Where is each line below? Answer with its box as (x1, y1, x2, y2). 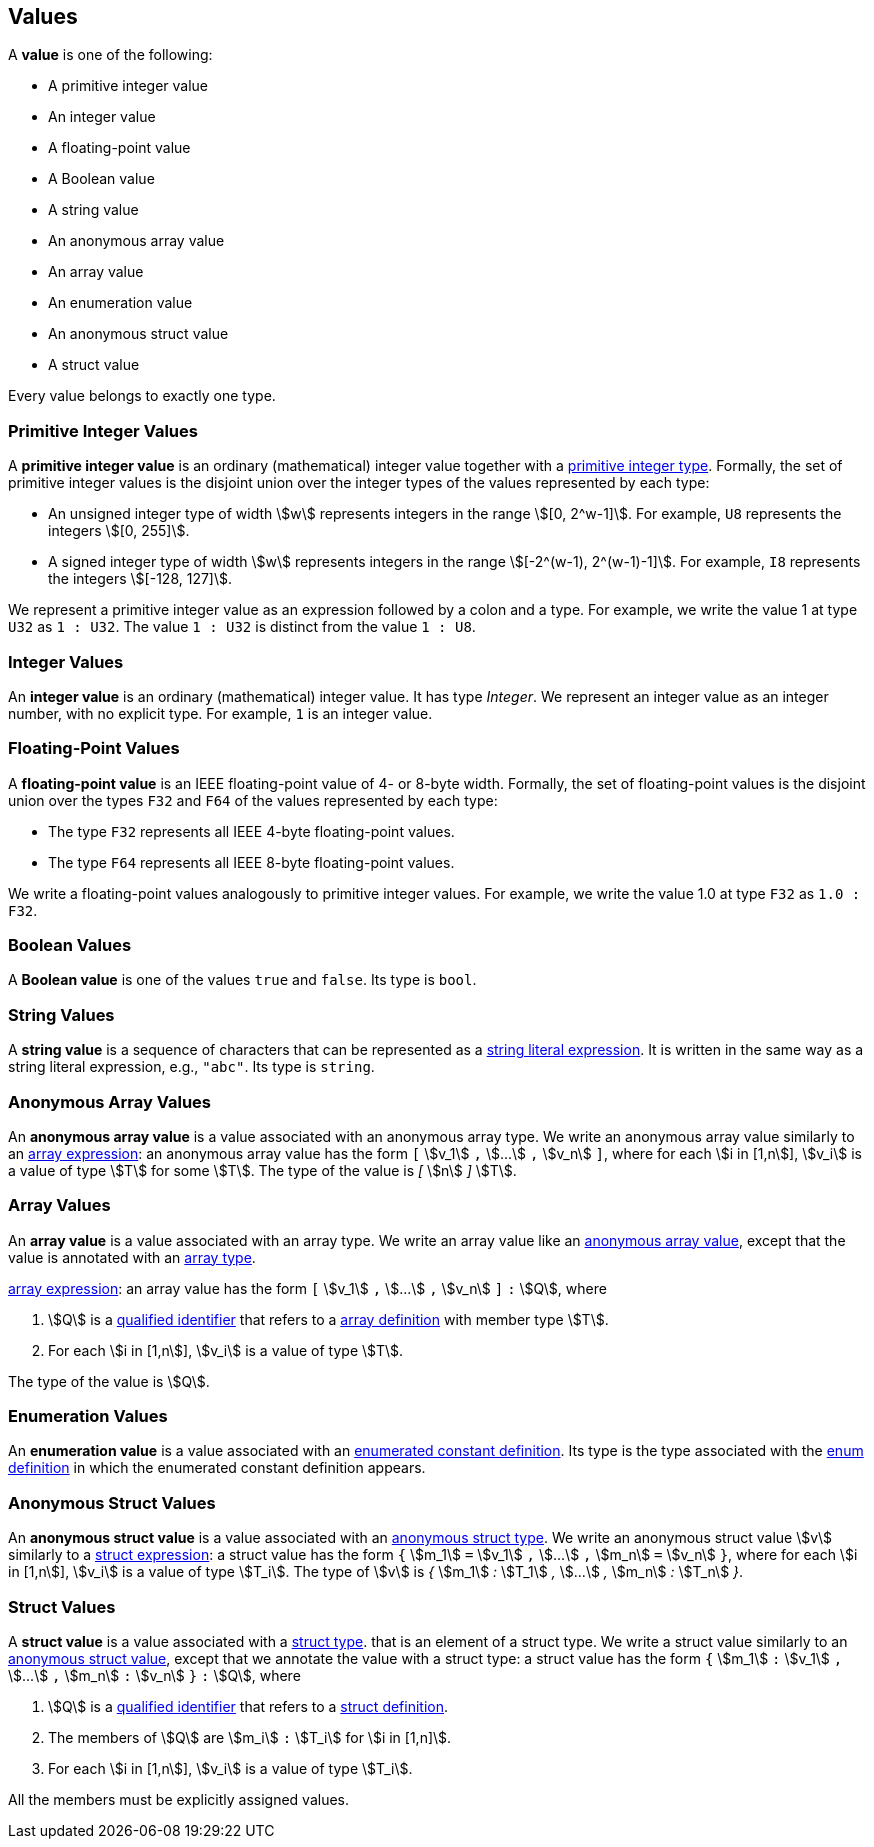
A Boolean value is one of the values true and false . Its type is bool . (8, 971, 477, 989)
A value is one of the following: (8, 46, 213, 64)
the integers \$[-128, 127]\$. (48, 570, 233, 588)
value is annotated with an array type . (8, 1248, 256, 1266)
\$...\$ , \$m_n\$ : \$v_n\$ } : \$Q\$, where (8, 1666, 301, 1684)
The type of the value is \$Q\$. (8, 1372, 210, 1390)
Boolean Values (8, 935, 132, 956)
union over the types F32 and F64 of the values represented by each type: (8, 791, 498, 809)
